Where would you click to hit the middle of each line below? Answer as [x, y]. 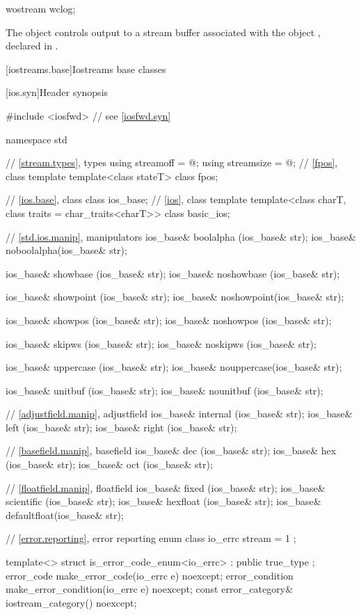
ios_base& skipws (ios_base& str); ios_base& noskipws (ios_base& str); [161, 343]
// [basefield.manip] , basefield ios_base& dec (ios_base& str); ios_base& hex [171, 450]
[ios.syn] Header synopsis [57, 92]
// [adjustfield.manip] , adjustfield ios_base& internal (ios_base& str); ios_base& [179, 414]
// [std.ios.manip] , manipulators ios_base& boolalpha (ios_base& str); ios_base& [181, 236]
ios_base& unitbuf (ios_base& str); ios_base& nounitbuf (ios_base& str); [165, 390]
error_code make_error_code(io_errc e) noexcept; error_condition [150, 575]
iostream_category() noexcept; [71, 602]
